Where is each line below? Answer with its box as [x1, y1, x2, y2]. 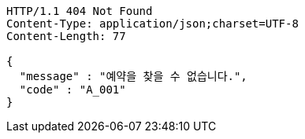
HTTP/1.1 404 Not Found [6, 5, 153, 17]
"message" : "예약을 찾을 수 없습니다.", [19, 70, 247, 82]
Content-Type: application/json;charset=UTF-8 [6, 17, 299, 30]
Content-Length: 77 [6, 30, 126, 42]
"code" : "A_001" [19, 83, 126, 96]
